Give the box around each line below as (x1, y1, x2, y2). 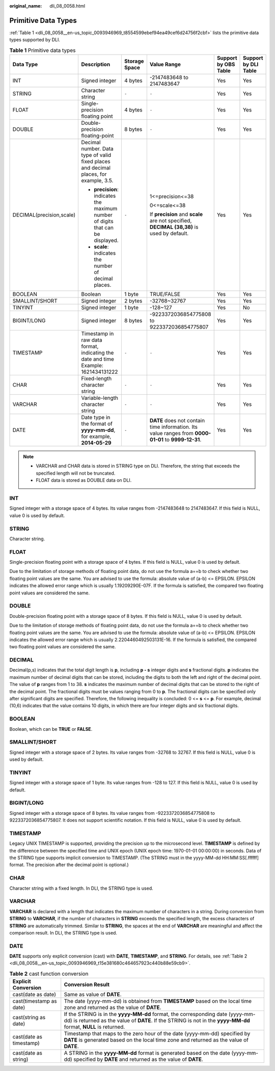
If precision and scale (149, 211, 203, 218)
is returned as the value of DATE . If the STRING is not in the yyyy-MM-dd (73, 1017, 251, 1024)
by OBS (216, 61, 235, 68)
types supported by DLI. (9, 37, 61, 43)
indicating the (81, 349, 114, 356)
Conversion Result (64, 981, 109, 988)
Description (81, 61, 111, 68)
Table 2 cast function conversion (9, 970, 89, 977)
